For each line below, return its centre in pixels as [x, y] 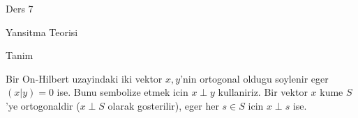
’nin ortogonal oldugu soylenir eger [254, 78]
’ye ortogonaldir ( [43, 105]
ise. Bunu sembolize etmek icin [122, 92]
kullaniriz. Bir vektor [263, 92]
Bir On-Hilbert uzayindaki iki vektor [84, 78]
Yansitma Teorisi [42, 32]
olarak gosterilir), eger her [163, 105]
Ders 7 [20, 8]
